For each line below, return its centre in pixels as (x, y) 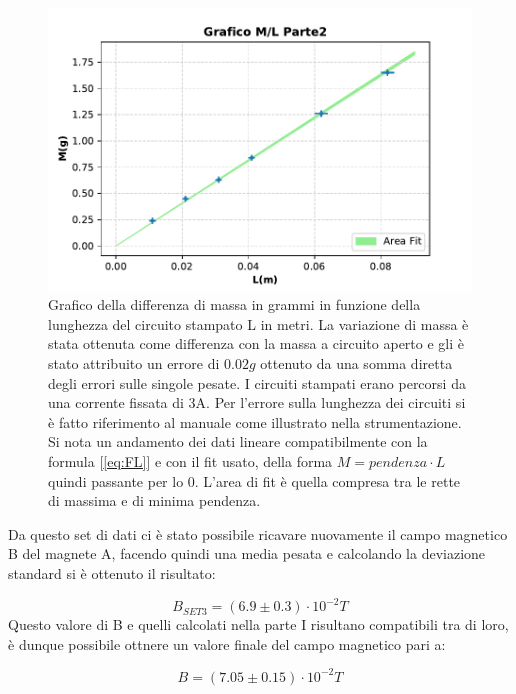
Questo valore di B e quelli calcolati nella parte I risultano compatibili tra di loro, (258, 624)
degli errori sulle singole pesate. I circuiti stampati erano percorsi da (257, 382)
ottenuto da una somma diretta (356, 363)
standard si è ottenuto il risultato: (112, 572)
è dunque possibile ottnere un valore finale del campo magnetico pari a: (227, 643)
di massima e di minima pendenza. (154, 500)
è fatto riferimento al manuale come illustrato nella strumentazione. (255, 421)
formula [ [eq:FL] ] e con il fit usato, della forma (190, 461)
